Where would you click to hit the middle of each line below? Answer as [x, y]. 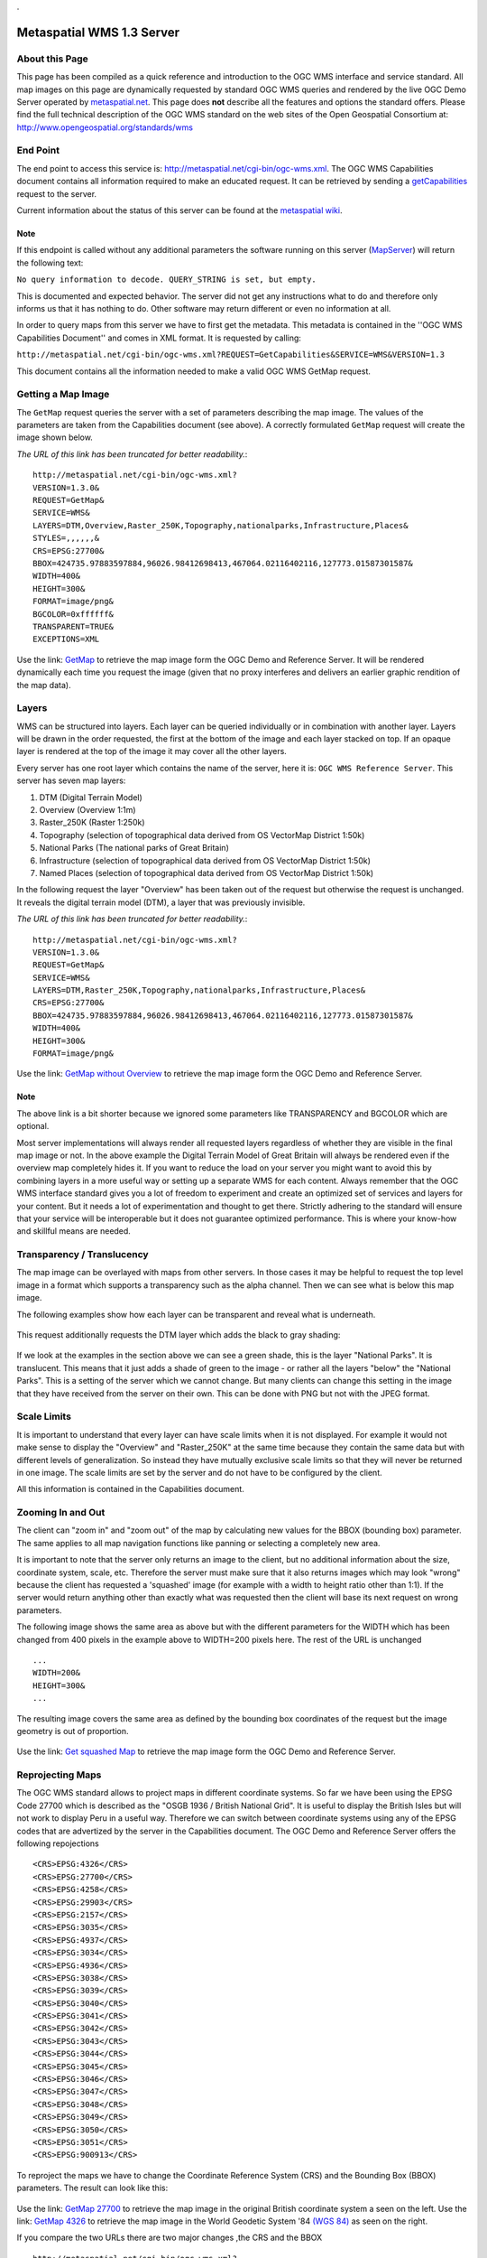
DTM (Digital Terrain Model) [91, 797]
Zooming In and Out [61, 1513]
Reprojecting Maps [59, 1775]
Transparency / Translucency [83, 1255]
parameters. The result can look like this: [92, 2188]
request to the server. [57, 193]
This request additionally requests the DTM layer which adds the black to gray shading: [179, 1335]
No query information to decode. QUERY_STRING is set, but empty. [167, 280]
